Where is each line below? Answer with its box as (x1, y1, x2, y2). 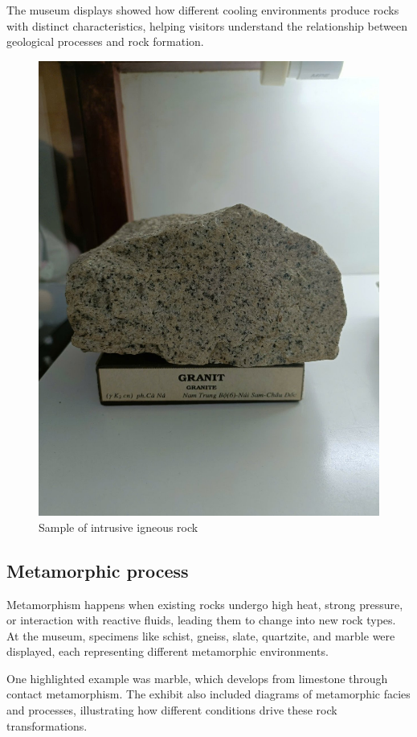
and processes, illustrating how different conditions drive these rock (6, 702, 337, 718)
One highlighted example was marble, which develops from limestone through (6, 669, 388, 686)
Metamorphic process (6, 558, 189, 583)
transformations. (6, 717, 88, 734)
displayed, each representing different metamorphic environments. (6, 643, 329, 660)
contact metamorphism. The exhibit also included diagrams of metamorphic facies (6, 686, 411, 702)
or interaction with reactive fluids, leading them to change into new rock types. (6, 611, 396, 628)
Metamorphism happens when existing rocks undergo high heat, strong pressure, (6, 595, 403, 612)
